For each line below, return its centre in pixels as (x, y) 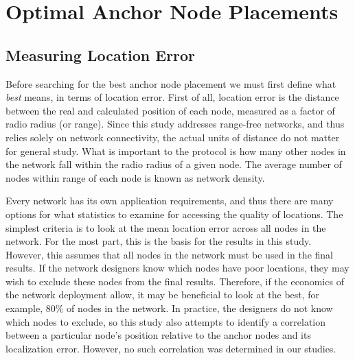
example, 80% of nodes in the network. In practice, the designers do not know (169, 308)
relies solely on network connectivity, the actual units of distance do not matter (173, 137)
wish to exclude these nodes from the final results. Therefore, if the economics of (175, 281)
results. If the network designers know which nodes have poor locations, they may (177, 268)
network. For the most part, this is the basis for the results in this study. (159, 241)
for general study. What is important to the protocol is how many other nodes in (176, 151)
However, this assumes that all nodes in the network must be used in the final (169, 254)
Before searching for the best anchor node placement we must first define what (171, 83)
